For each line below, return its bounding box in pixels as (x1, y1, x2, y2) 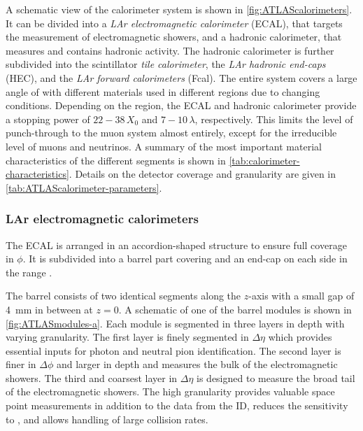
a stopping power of (6, 111, 90, 126)
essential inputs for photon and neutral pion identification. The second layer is (6, 343, 341, 358)
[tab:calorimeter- (229, 153, 300, 167)
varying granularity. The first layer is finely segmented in (6, 330, 249, 344)
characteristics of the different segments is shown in (6, 153, 226, 167)
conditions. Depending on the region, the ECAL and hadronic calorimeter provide (6, 98, 357, 113)
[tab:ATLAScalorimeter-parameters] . (6, 180, 162, 195)
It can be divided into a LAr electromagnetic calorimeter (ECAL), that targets (6, 15, 343, 30)
